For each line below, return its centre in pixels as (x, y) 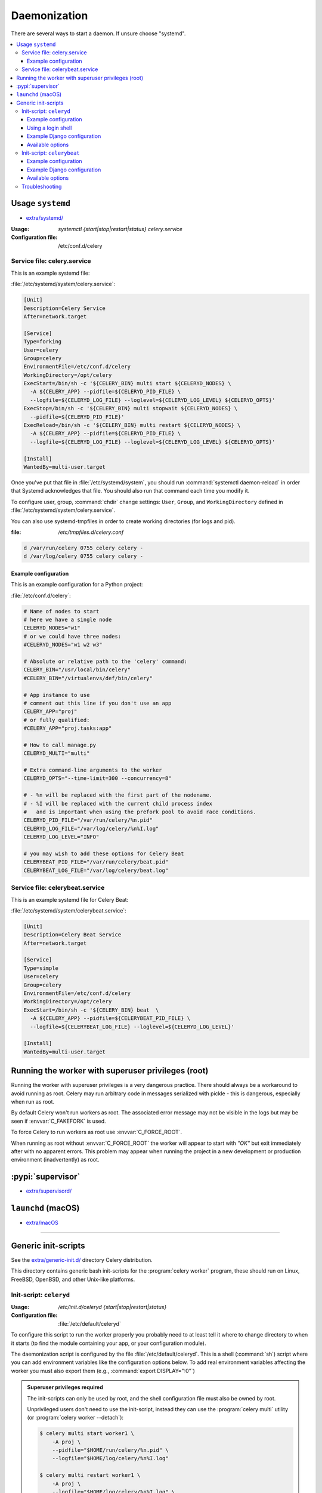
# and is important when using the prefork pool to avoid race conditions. (140, 812)
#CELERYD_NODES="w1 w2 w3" (63, 645)
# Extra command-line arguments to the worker (93, 770)
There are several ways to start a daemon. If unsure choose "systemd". (98, 33)
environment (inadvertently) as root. (55, 1160)
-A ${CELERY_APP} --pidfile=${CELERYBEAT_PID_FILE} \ (110, 1019)
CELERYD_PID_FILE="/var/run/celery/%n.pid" (88, 820)
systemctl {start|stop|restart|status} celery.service (120, 229)
